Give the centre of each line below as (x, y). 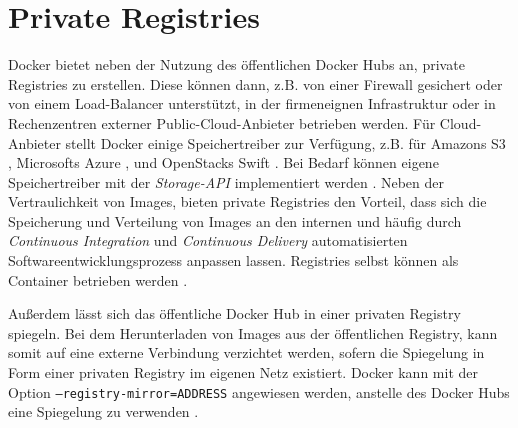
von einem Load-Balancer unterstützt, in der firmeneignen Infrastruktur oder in (252, 103)
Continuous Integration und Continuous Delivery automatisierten (208, 240)
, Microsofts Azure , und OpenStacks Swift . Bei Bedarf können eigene (223, 162)
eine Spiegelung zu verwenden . (103, 411)
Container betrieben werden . (98, 279)
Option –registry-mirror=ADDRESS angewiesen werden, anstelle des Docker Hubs (259, 391)
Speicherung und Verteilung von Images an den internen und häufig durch (235, 220)
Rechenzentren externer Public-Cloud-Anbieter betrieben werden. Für (222, 122)
